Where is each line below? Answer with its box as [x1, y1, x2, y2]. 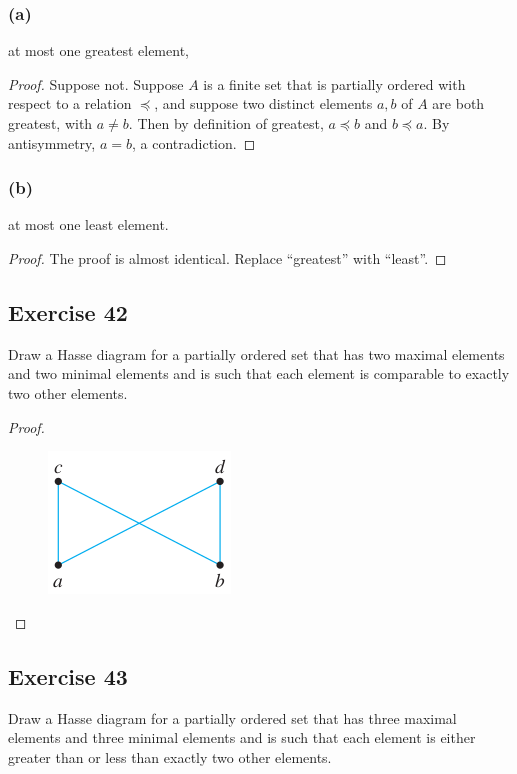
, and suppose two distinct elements [154, 93, 373, 114]
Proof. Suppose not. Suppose [8, 73, 184, 94]
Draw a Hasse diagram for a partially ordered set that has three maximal [8, 707, 457, 728]
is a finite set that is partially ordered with [203, 73, 466, 94]
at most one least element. [8, 214, 169, 235]
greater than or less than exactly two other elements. [8, 746, 332, 767]
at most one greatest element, [8, 40, 189, 61]
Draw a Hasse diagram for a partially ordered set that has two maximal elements [8, 343, 505, 364]
